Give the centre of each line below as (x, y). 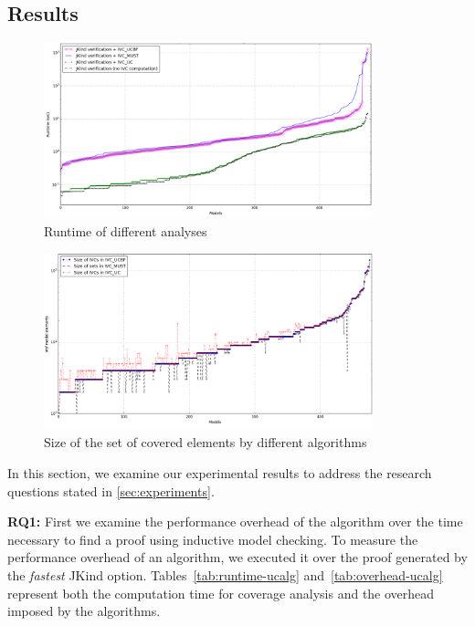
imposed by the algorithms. (84, 611)
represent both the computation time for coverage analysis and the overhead (221, 593)
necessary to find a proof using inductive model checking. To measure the (213, 539)
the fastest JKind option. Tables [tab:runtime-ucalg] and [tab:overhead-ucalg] (225, 574)
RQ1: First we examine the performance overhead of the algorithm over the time (235, 522)
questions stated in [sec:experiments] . (111, 490)
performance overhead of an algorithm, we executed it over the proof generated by (237, 557)
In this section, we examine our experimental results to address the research (220, 472)
